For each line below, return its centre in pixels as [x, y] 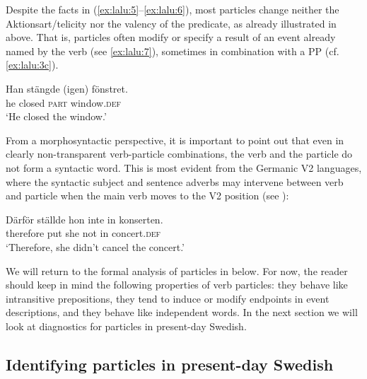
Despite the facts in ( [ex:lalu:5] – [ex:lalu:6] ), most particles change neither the [173, 9]
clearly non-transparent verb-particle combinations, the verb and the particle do [179, 154]
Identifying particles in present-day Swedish [170, 364]
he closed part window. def [64, 102]
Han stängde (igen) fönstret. [67, 88]
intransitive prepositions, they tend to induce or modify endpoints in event [168, 298]
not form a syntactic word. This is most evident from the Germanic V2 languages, [184, 167]
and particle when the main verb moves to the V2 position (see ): [147, 196]
